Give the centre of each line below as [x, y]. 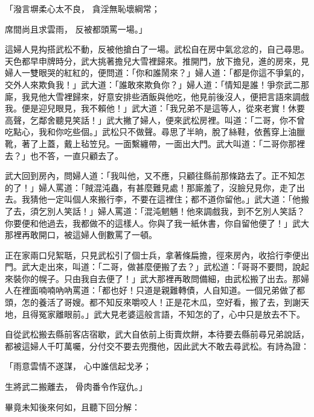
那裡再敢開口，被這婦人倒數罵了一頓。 [81, 235]
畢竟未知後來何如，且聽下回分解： [72, 406]
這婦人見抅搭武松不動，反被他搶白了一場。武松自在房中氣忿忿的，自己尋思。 [157, 49]
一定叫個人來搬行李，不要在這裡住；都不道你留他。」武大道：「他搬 [178, 199]
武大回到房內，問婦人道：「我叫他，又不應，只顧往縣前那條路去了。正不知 [151, 176]
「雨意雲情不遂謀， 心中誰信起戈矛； [78, 366]
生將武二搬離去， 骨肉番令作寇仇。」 [76, 387]
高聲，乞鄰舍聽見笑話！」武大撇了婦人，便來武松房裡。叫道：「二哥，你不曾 [155, 120]
